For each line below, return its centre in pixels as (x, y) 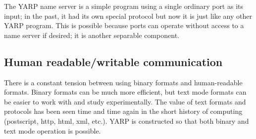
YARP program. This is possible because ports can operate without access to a (124, 25)
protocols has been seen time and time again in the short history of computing (123, 111)
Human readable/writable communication (113, 61)
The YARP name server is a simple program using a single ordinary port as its (124, 6)
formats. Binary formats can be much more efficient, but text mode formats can (125, 92)
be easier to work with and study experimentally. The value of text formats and (125, 101)
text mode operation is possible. (52, 130)
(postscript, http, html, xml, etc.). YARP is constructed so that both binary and (127, 121)
